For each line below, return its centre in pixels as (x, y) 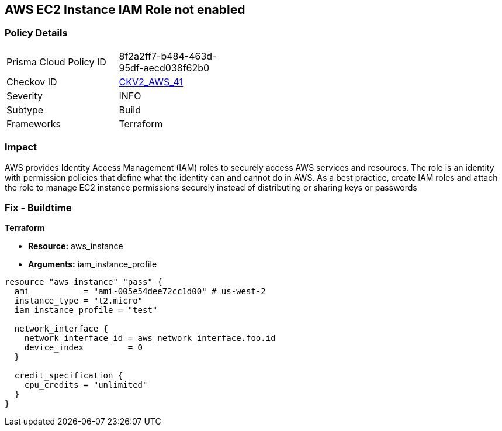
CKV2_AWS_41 (151, 82)
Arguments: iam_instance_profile (93, 264)
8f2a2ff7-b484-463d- (168, 56)
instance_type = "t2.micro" (79, 301)
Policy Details (36, 33)
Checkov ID (32, 82)
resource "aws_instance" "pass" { (84, 282)
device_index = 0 (84, 348)
